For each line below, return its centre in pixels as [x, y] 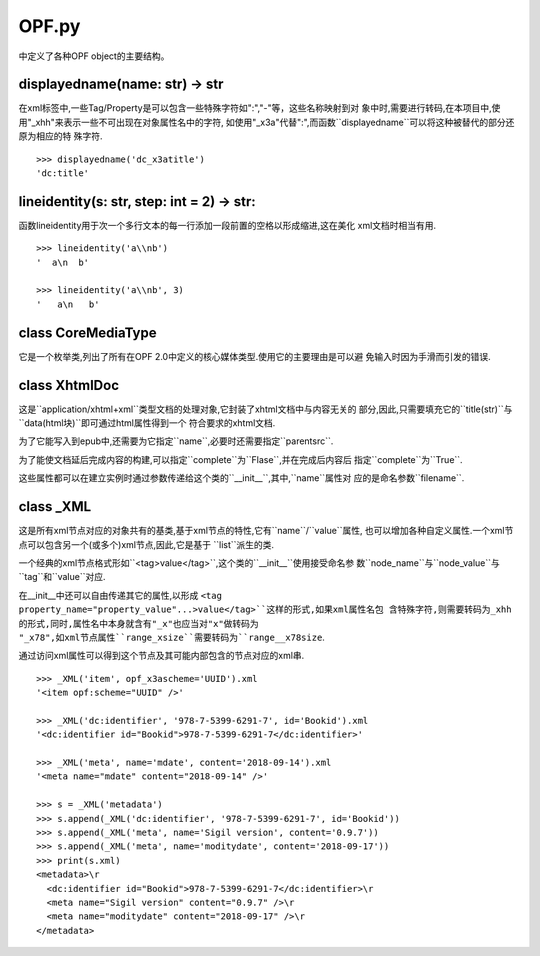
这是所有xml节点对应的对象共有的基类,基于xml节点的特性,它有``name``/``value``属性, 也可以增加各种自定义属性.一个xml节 [266, 531]
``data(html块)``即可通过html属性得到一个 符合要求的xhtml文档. [147, 423]
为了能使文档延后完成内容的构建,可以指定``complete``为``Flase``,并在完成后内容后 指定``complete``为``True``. [241, 459]
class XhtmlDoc [69, 385]
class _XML [55, 506]
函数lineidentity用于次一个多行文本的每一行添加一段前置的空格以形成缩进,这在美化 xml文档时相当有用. [227, 225]
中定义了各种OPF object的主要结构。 [94, 56]
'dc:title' [63, 173]
